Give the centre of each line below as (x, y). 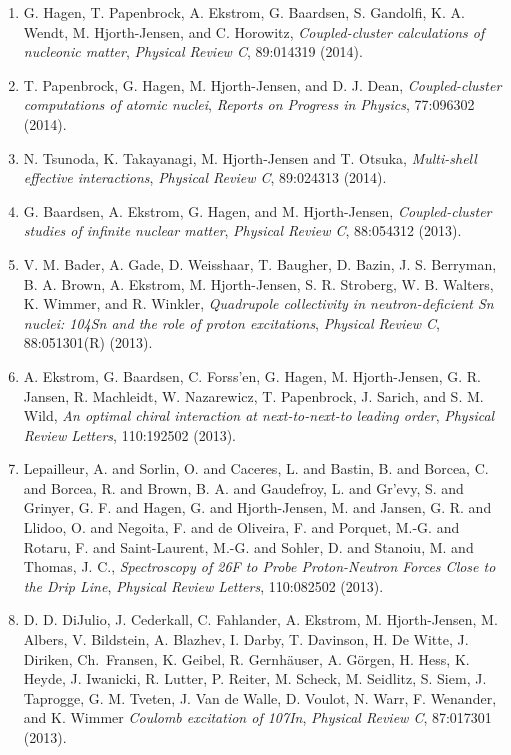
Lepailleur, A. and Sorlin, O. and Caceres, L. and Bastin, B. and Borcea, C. (256, 468)
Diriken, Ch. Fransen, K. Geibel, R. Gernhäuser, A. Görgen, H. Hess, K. (246, 658)
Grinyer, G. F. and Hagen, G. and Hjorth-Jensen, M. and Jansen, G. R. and (257, 507)
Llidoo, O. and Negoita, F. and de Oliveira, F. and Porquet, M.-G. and (241, 527)
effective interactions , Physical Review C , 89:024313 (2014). (205, 177)
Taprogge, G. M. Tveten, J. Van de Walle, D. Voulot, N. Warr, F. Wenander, (260, 697)
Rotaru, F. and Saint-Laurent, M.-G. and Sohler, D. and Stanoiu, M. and (248, 546)
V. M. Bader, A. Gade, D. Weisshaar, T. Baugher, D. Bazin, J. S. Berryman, (260, 263)
